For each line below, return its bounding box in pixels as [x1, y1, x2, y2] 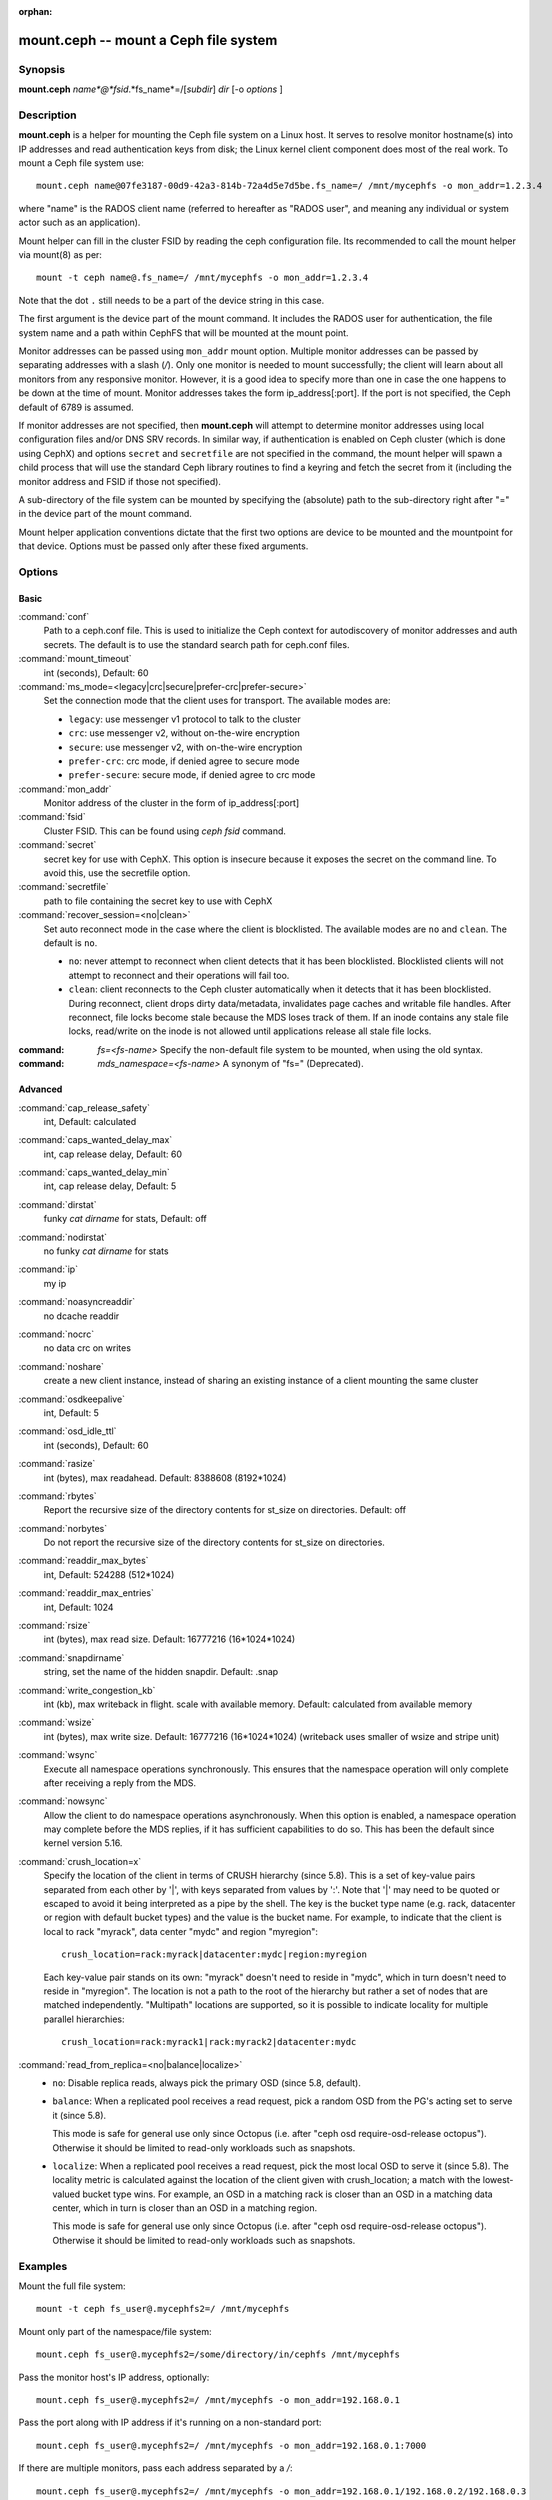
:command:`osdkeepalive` [18, 1393, 125, 1405]
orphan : [18, 6, 53, 17]
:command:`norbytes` [18, 1522, 108, 1534]
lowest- [482, 2174, 514, 2186]
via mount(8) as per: [18, 249, 102, 261]
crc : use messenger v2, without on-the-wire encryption [68, 727, 300, 739]
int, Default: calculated [43, 1115, 137, 1127]
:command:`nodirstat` [18, 1231, 108, 1243]
